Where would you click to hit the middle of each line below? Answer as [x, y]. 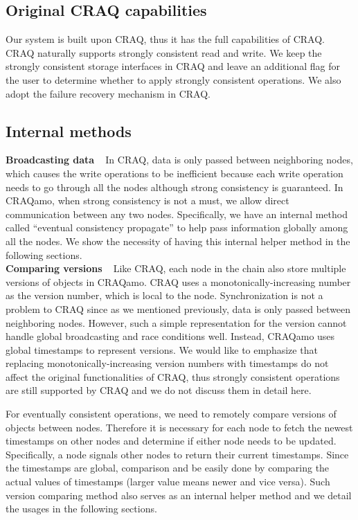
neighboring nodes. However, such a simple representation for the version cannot [176, 322]
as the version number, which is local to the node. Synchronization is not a [164, 295]
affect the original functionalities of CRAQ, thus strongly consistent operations [173, 376]
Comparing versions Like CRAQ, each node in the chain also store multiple [176, 268]
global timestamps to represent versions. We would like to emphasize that [162, 349]
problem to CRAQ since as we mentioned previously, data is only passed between [178, 308]
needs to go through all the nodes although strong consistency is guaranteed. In [174, 187]
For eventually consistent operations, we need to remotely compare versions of [171, 414]
